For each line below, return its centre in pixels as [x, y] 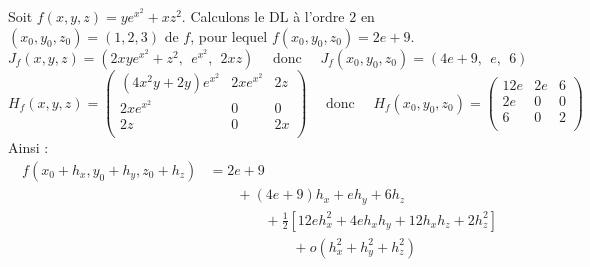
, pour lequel [229, 35]
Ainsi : [28, 147]
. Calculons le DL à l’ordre [263, 16]
